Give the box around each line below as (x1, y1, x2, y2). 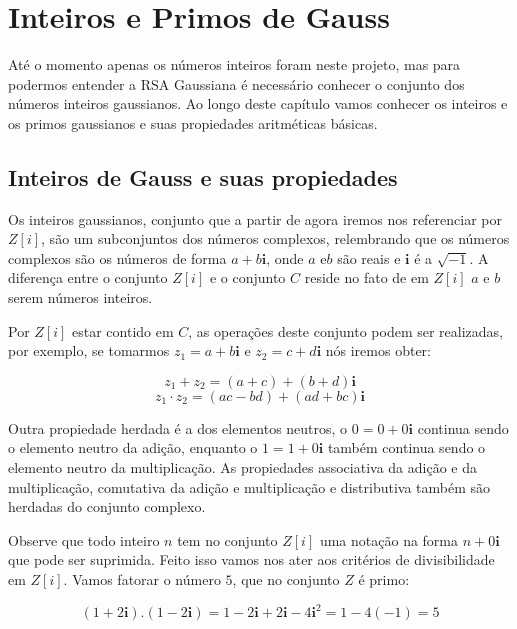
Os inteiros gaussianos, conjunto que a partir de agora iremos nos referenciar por (8, 208, 503, 229)
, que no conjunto (232, 569, 340, 590)
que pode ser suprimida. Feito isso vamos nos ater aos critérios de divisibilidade (8, 549, 495, 570)
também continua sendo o (327, 437, 486, 458)
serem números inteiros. (8, 287, 153, 308)
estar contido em (72, 320, 174, 341)
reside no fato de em (304, 267, 429, 288)
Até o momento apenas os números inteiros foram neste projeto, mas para (8, 54, 461, 75)
